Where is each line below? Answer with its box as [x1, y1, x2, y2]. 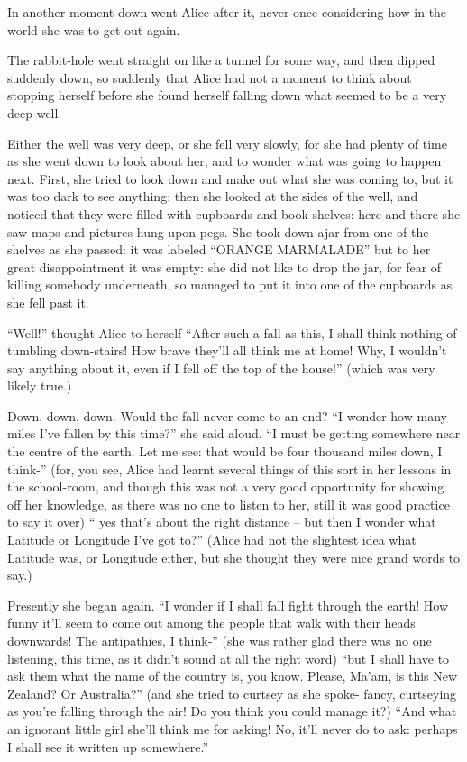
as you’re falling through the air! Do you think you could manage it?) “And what [7, 702, 457, 721]
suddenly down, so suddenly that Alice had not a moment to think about [7, 68, 412, 87]
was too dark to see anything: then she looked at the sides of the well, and [7, 187, 418, 206]
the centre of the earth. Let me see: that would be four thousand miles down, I [7, 442, 443, 461]
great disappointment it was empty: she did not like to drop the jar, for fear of [7, 257, 442, 276]
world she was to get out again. [7, 20, 180, 39]
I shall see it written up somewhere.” [7, 737, 209, 756]
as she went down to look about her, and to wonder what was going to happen [7, 151, 442, 170]
